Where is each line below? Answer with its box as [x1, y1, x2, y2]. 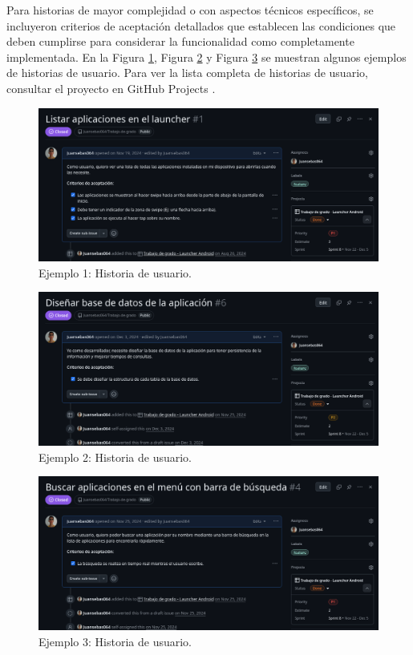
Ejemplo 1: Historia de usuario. [38, 264, 192, 281]
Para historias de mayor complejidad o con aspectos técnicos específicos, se [6, 2, 374, 18]
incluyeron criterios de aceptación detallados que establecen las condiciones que [6, 17, 396, 34]
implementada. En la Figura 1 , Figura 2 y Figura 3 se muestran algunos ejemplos [6, 48, 407, 65]
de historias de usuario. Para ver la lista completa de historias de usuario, [6, 64, 368, 81]
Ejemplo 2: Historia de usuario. [38, 448, 192, 465]
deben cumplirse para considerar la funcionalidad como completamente [6, 33, 354, 50]
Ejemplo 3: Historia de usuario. [38, 633, 192, 649]
